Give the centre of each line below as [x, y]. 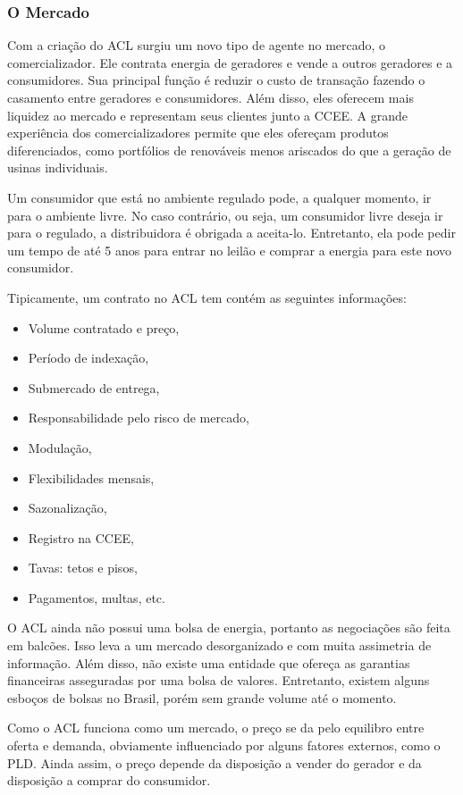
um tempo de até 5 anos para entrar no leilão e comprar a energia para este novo [229, 250]
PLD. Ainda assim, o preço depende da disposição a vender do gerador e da [215, 762]
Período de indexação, [88, 358]
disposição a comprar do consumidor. [109, 780]
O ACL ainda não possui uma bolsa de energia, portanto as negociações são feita [229, 628]
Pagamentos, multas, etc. [97, 597]
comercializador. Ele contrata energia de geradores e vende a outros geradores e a [230, 62]
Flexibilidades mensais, [91, 477]
